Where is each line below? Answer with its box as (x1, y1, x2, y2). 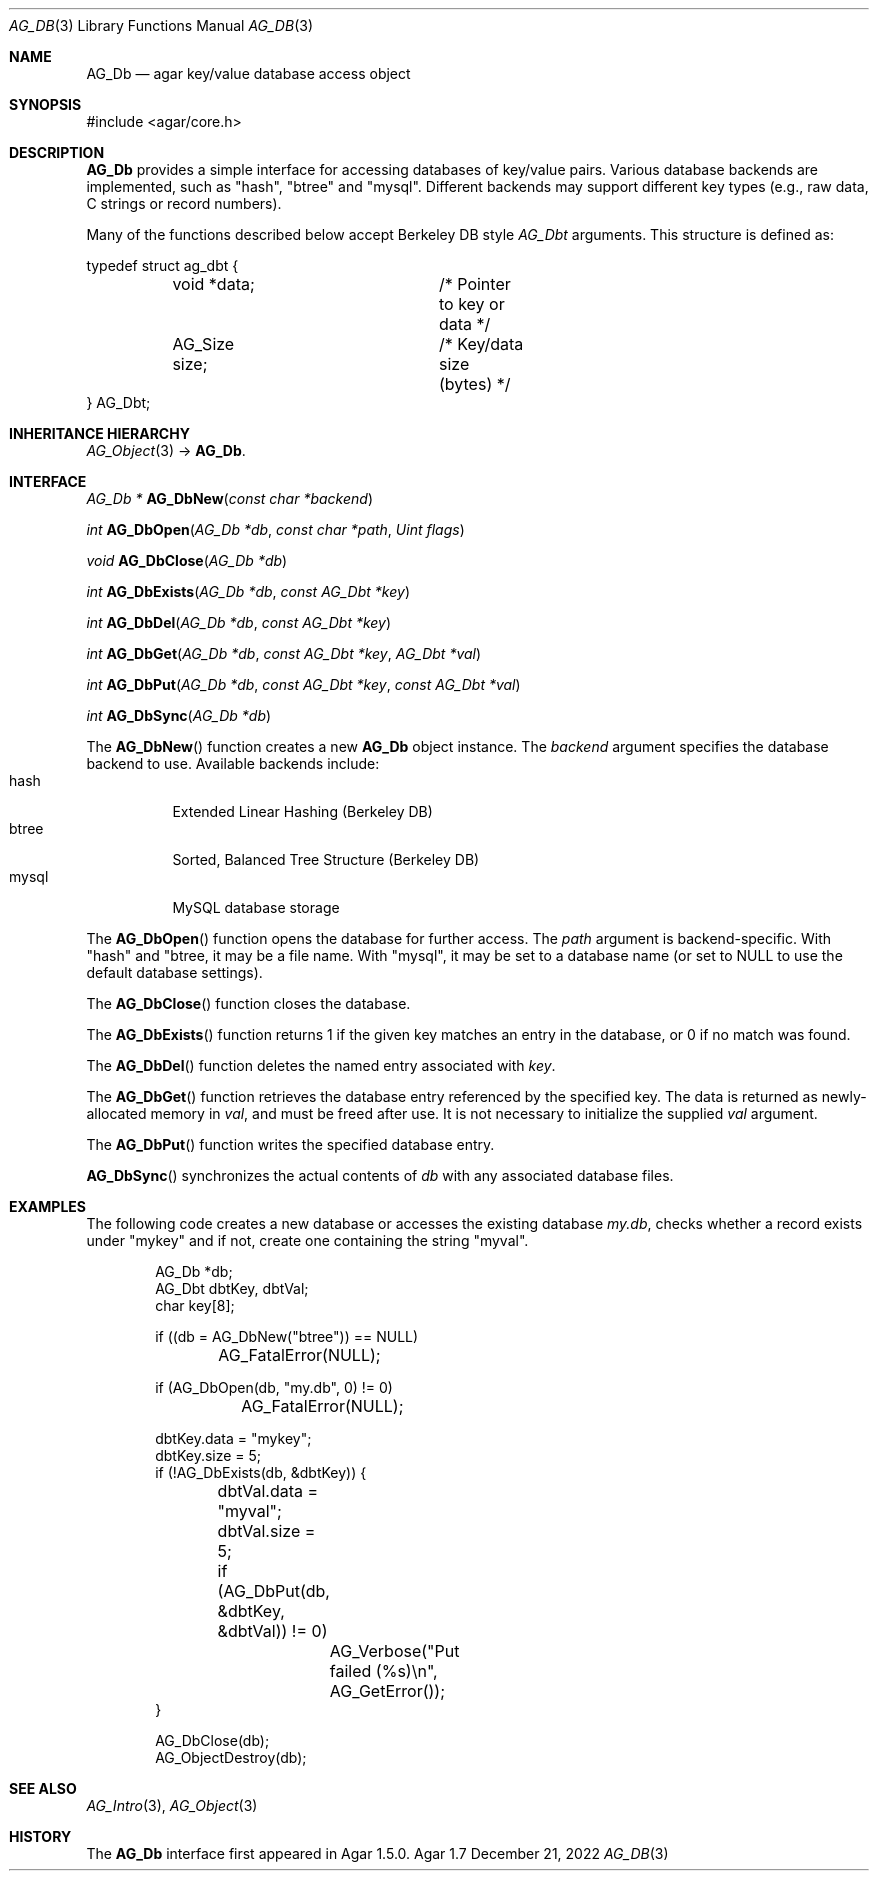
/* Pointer (438, 274, 511, 294)
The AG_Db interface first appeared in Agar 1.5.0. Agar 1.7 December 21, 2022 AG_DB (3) (86, 1845, 669, 1862)
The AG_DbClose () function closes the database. (86, 995, 411, 1012)
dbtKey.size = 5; (155, 1447, 262, 1464)
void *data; (172, 274, 255, 294)
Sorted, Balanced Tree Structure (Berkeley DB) (172, 851, 480, 868)
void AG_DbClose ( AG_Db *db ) (86, 552, 288, 569)
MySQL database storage (172, 899, 340, 916)
